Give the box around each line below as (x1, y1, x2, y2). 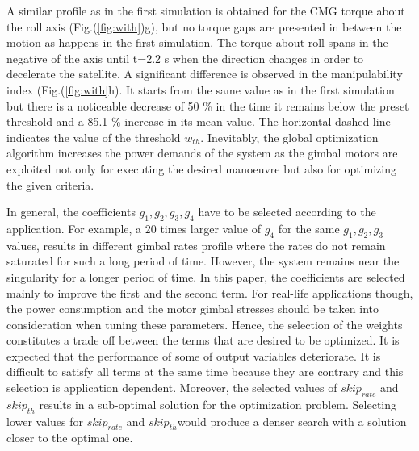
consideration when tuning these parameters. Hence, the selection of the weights (6, 315, 403, 332)
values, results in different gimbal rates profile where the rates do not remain (6, 236, 386, 253)
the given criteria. (6, 176, 94, 193)
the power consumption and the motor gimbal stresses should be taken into (6, 300, 379, 317)
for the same (278, 219, 340, 236)
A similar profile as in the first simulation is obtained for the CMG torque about (6, 2, 405, 19)
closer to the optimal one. (6, 429, 133, 446)
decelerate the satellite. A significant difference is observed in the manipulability (6, 65, 403, 82)
